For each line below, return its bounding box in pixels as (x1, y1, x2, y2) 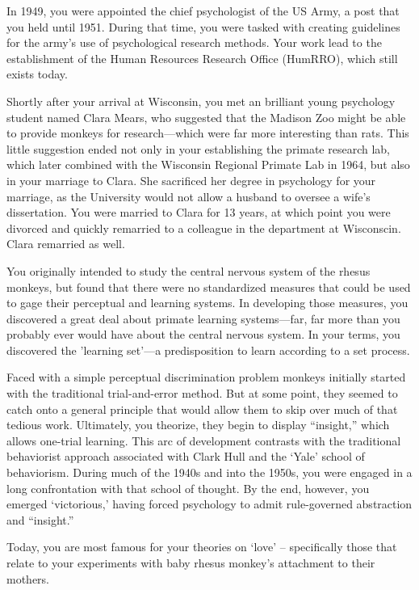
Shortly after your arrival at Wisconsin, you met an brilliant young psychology (6, 92, 396, 109)
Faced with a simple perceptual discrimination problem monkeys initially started (6, 369, 406, 386)
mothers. (6, 570, 50, 587)
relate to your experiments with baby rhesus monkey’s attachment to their (6, 554, 375, 571)
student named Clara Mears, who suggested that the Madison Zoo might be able (6, 108, 406, 125)
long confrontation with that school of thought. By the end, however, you (6, 479, 370, 496)
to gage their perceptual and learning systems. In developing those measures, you (6, 294, 409, 311)
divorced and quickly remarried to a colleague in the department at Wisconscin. (6, 219, 401, 236)
